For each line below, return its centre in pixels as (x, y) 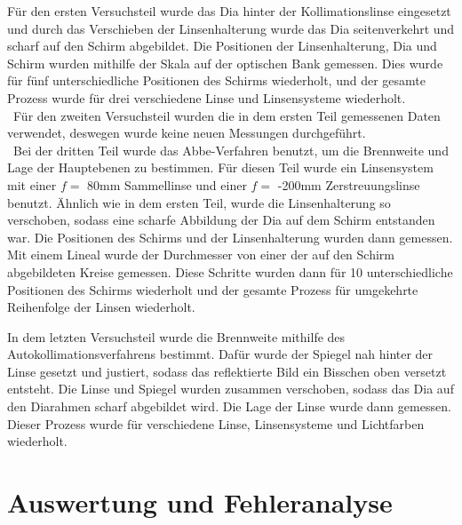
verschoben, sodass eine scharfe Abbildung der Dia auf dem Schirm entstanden (221, 220)
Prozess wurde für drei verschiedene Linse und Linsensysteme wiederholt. (207, 97)
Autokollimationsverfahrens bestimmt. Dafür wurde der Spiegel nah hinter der (220, 354)
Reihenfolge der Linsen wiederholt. (101, 307)
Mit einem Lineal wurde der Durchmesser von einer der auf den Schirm (201, 255)
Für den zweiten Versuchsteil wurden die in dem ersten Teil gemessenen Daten (227, 115)
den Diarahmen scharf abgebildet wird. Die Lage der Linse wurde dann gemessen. (229, 406)
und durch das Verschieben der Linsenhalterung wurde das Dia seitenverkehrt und (231, 28)
